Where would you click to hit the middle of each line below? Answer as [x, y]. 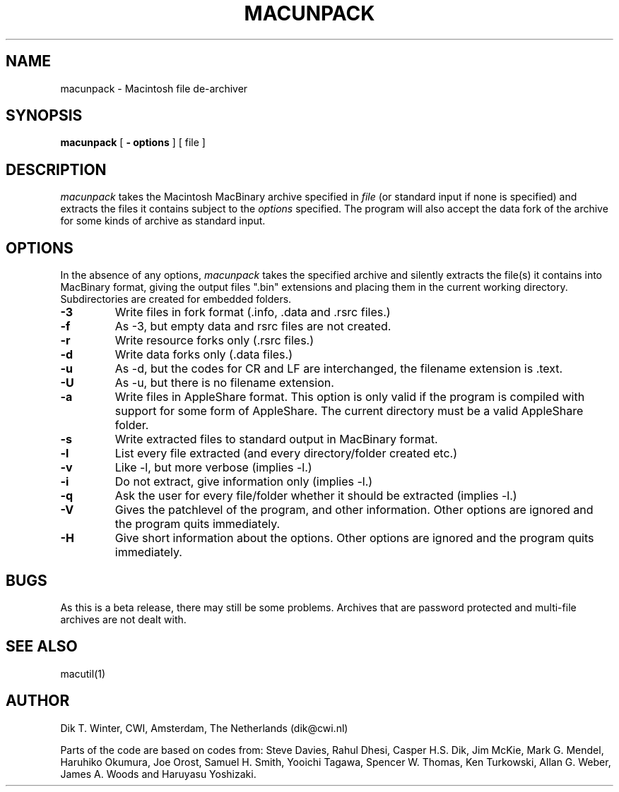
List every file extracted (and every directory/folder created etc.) [286, 454]
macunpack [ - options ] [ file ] [133, 143]
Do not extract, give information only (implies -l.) [244, 482]
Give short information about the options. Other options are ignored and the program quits [354, 538]
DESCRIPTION [56, 169]
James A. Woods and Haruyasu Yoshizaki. [158, 774]
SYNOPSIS [44, 116]
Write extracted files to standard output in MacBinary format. [276, 439]
